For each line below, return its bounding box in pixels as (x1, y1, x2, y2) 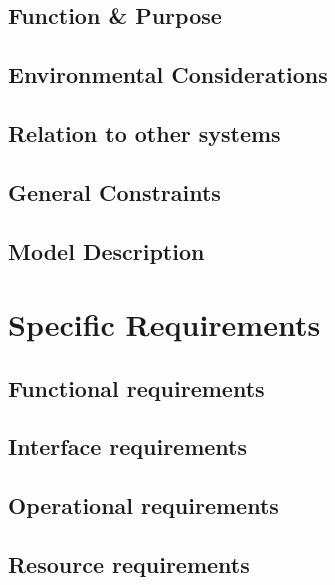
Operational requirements (8, 490, 279, 521)
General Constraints (8, 176, 221, 207)
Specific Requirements (8, 304, 321, 345)
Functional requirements (8, 372, 265, 403)
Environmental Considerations (8, 59, 328, 90)
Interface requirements (8, 431, 248, 462)
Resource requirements (8, 549, 250, 580)
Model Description (8, 235, 205, 266)
